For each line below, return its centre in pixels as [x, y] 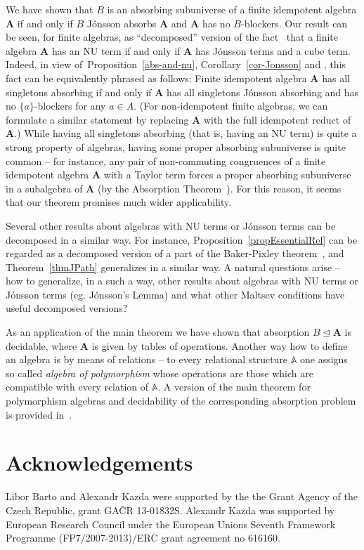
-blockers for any [70, 106]
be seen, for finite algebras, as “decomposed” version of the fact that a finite [172, 37]
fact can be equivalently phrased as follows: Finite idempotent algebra [156, 78]
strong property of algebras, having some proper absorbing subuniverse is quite [176, 146]
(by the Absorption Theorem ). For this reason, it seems [219, 188]
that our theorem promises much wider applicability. [119, 202]
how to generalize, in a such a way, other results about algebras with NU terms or [182, 281]
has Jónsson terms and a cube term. [273, 50]
